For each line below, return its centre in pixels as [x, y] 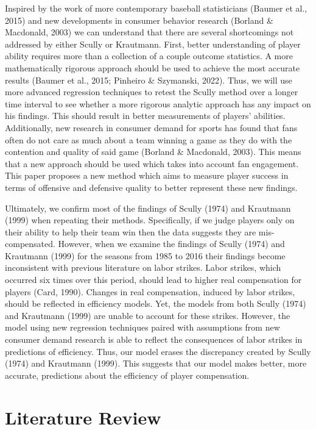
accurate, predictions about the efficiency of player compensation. [127, 375]
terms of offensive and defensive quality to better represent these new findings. [151, 187]
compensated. [30, 244]
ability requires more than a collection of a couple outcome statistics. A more [149, 56]
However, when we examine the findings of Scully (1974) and [171, 244]
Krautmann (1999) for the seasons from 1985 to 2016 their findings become [145, 255]
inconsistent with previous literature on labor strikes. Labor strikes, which [143, 267]
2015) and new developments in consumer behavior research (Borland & [139, 20]
